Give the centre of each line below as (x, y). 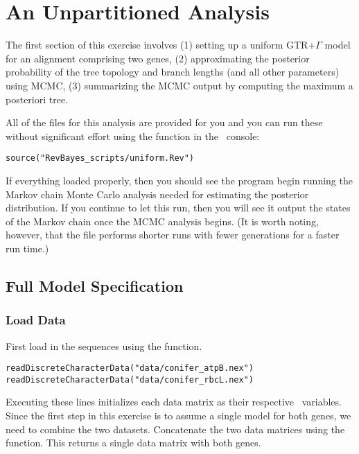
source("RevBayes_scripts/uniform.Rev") (100, 158)
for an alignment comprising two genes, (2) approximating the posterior (158, 58)
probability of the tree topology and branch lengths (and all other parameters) (173, 72)
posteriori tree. (37, 99)
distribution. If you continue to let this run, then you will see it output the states (178, 208)
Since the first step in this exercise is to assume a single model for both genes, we (178, 415)
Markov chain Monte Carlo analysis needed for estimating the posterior (157, 194)
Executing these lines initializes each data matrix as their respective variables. (174, 402)
